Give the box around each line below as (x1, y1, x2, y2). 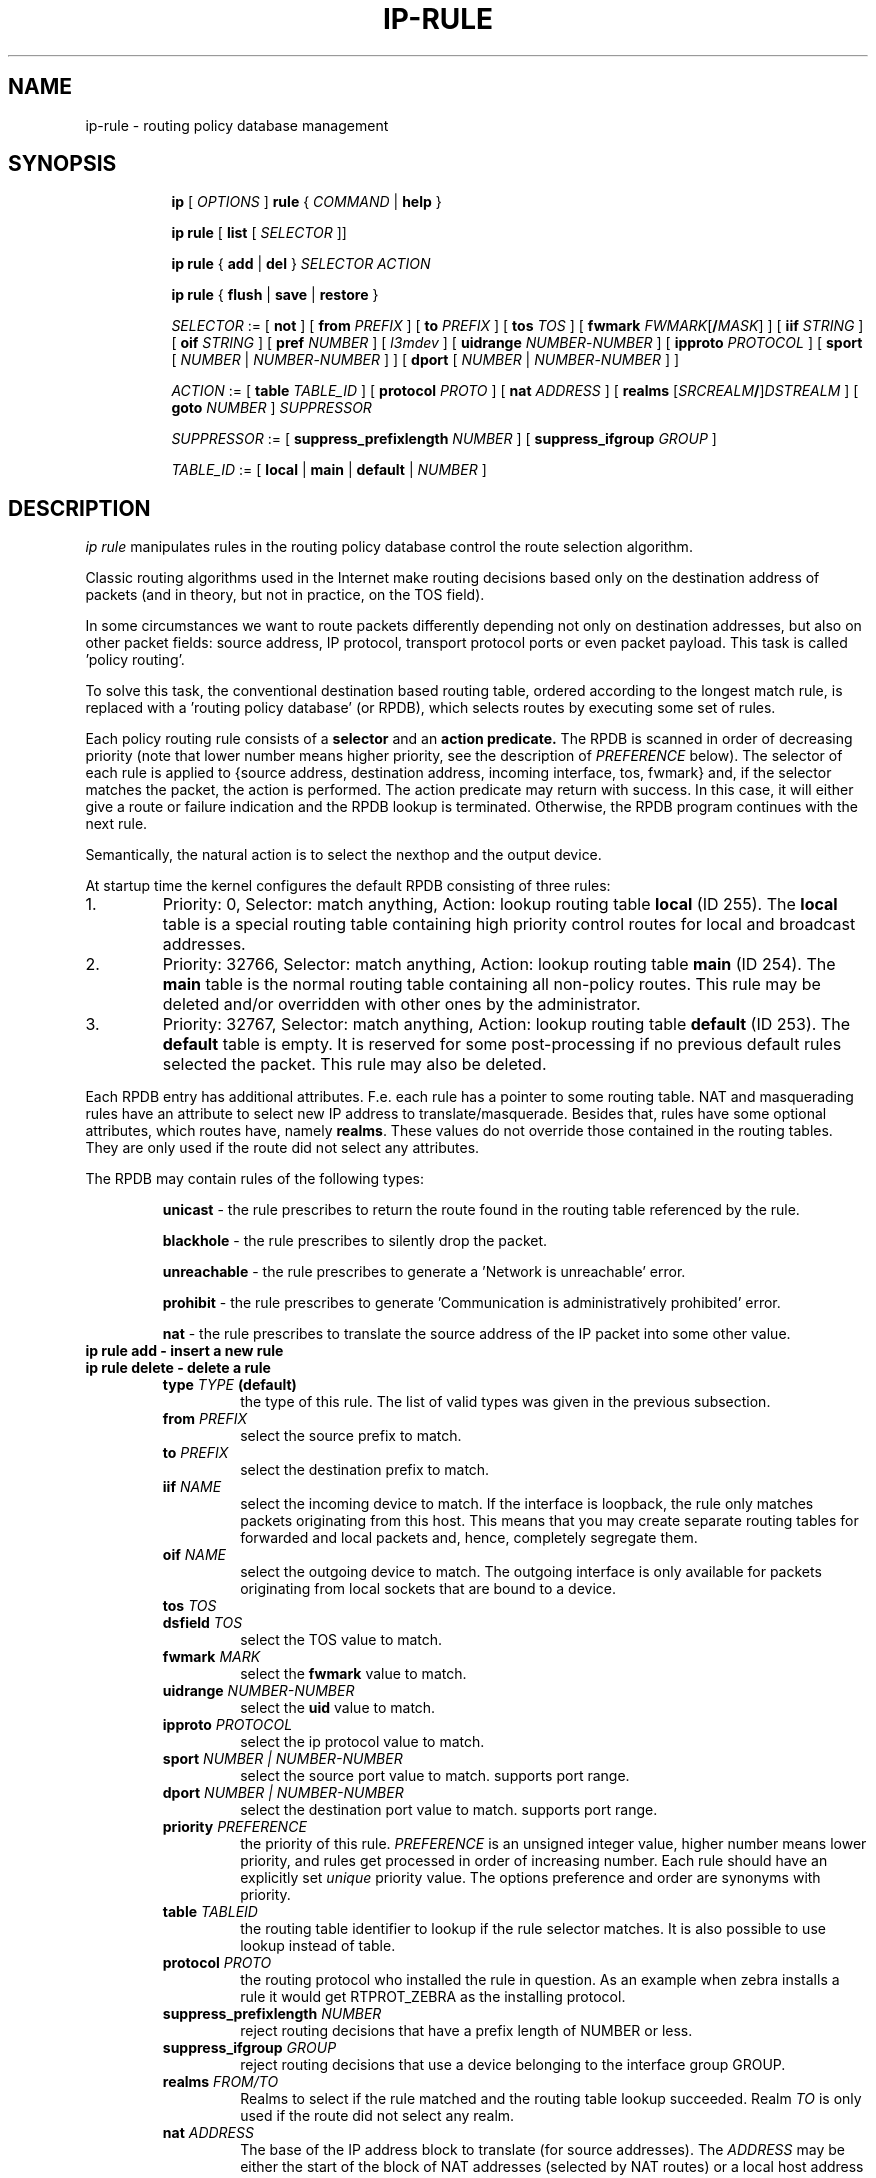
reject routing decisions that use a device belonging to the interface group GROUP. (240, 2056, 786, 2074)
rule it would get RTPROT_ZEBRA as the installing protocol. (240, 1988, 626, 2006)
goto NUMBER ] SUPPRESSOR (171, 399, 372, 417)
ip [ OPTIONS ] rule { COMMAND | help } (171, 193, 442, 211)
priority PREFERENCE (162, 1818, 307, 1836)
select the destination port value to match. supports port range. (240, 1801, 658, 1819)
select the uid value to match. (240, 1699, 436, 1717)
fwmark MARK (162, 1648, 261, 1666)
